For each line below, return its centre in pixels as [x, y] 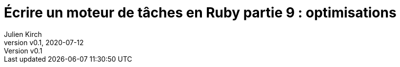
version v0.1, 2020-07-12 [44, 42]
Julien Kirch [23, 34]
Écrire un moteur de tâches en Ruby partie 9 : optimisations [200, 13]
